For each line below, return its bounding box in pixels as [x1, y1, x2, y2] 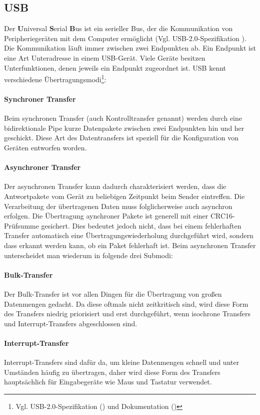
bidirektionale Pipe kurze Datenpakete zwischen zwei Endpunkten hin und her [4, 122, 244, 133]
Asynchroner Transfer [4, 162, 81, 172]
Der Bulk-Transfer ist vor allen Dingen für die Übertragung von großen [4, 288, 222, 299]
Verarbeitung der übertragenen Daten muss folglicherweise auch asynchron [4, 200, 232, 211]
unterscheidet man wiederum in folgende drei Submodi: [4, 250, 173, 260]
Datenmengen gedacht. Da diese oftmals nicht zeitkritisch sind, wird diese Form [4, 298, 248, 309]
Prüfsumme [4, 220, 39, 231]
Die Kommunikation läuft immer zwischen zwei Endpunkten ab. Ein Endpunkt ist [4, 43, 256, 53]
